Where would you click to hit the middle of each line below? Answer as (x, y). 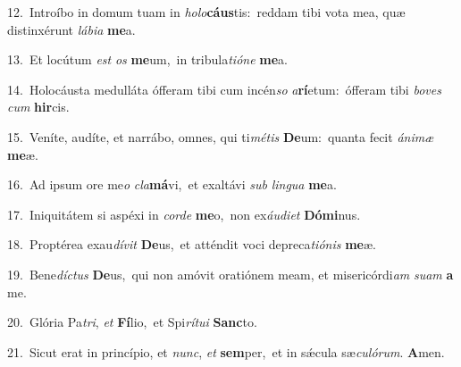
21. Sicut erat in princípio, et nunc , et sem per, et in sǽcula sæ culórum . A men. (226, 351)
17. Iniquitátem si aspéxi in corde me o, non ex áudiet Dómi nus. (184, 214)
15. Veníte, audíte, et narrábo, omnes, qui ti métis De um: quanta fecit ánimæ (221, 136)
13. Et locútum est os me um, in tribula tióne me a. (148, 59)
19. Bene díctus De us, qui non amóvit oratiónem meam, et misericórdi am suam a (230, 274)
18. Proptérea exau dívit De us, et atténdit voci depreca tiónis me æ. (192, 244)
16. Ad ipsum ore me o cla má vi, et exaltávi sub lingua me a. (172, 184)
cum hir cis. (38, 107)
